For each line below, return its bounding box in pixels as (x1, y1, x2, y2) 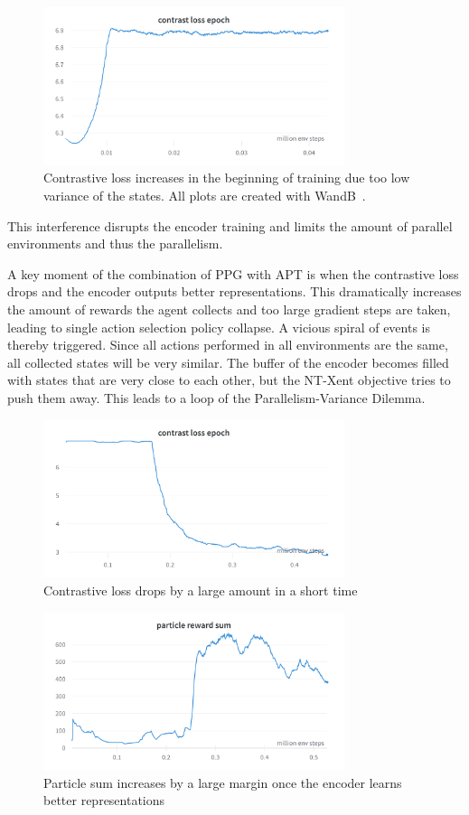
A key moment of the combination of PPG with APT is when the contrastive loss (7, 264, 459, 283)
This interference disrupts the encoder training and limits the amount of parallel (7, 216, 453, 235)
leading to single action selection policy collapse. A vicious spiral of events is (7, 317, 430, 336)
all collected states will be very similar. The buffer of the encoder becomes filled (7, 352, 449, 371)
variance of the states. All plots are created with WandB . (43, 185, 366, 204)
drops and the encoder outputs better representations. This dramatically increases (7, 282, 462, 301)
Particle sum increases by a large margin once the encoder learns (43, 773, 402, 792)
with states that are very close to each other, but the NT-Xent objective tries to (7, 370, 451, 389)
